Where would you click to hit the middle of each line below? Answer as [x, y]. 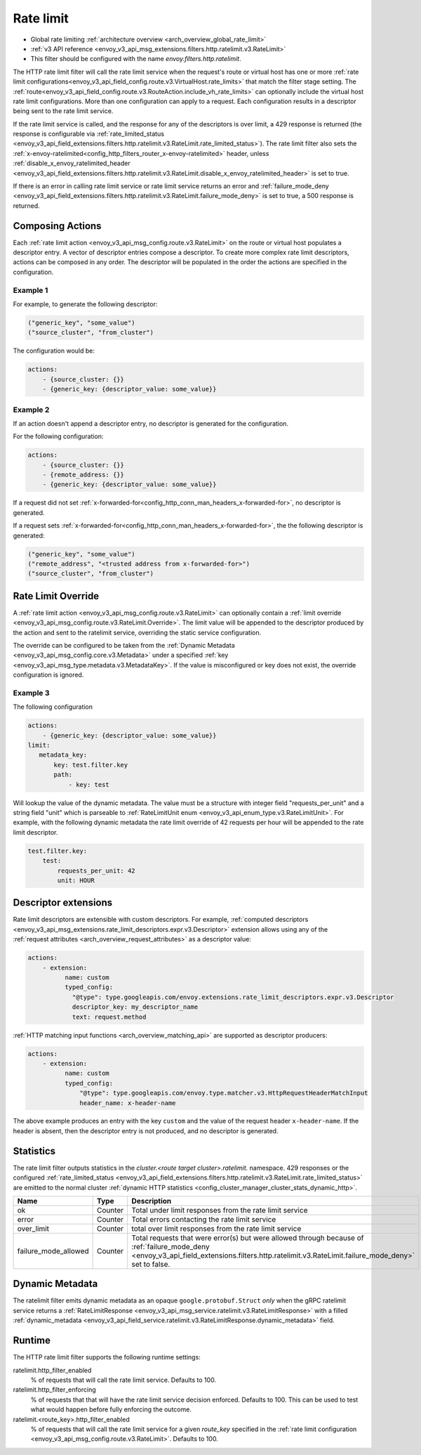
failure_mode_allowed [53, 1251]
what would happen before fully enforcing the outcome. [111, 1409]
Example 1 [31, 290]
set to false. [151, 1264]
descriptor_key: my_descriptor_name [135, 1007]
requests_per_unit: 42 [96, 870]
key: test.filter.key [91, 765]
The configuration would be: [54, 351]
